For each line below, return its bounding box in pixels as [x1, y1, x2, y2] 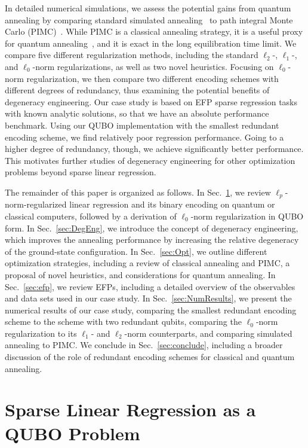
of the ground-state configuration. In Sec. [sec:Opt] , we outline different [5, 245, 267, 257]
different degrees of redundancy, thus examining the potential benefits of [5, 84, 270, 96]
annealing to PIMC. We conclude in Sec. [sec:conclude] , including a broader [5, 339, 283, 351]
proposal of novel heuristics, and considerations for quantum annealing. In [5, 268, 276, 281]
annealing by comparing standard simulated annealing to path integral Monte [5, 13, 293, 26]
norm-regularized [5, 198, 67, 211]
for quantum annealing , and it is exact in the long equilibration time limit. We [5, 36, 297, 49]
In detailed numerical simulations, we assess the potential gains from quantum [5, 2, 291, 14]
